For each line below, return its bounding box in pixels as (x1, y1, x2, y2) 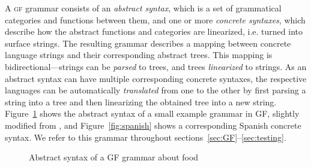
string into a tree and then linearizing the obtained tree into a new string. (5, 95, 277, 108)
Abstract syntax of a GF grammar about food (29, 151, 199, 163)
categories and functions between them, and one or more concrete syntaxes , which (5, 13, 306, 26)
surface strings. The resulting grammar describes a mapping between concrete (5, 37, 291, 49)
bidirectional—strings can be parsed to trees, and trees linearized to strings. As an (5, 60, 307, 72)
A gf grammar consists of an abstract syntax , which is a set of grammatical (5, 2, 282, 14)
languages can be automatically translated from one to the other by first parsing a (5, 84, 306, 96)
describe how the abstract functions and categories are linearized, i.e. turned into (5, 25, 303, 38)
